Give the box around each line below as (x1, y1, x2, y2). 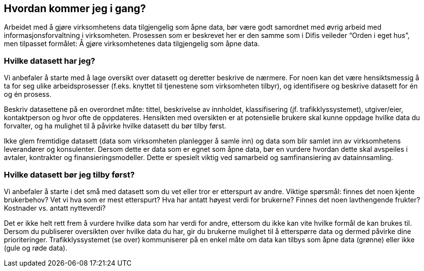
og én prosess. (4, 90, 52, 99)
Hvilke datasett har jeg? (4, 55, 95, 66)
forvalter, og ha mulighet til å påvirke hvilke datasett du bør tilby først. (4, 122, 227, 130)
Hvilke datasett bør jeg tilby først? (4, 169, 135, 180)
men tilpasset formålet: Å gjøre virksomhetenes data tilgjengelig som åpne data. (4, 39, 260, 48)
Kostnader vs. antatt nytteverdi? (4, 203, 106, 212)
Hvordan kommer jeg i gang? (4, 2, 146, 15)
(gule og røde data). (4, 243, 68, 252)
